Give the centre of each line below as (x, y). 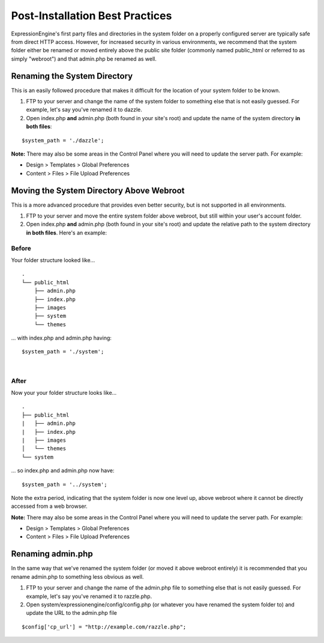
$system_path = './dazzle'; (63, 140)
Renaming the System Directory (72, 76)
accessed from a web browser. (49, 506)
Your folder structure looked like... (53, 260)
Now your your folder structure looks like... (64, 393)
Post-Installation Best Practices (91, 16)
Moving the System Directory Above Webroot (98, 190)
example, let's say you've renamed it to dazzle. (84, 110)
